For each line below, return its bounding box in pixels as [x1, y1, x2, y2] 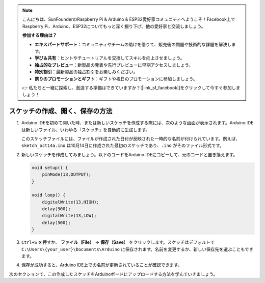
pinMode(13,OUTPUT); [42, 172, 92, 177]
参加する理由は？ [22, 32, 57, 38]
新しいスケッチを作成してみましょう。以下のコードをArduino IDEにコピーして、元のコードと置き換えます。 [21, 151, 238, 157]
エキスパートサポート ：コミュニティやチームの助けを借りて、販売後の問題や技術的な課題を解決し [34, 41, 232, 47]
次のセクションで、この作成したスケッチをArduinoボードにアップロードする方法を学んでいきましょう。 [9, 271, 218, 277]
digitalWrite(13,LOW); [42, 213, 97, 219]
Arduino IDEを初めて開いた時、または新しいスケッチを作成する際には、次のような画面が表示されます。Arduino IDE [21, 120, 254, 126]
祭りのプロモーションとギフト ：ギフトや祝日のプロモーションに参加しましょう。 [34, 76, 198, 82]
